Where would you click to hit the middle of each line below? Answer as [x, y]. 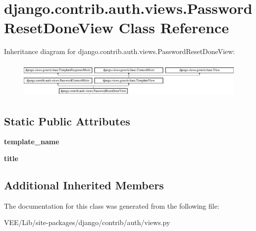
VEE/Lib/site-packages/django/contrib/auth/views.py [87, 222]
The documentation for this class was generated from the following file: [112, 205]
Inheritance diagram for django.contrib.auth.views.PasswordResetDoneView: [120, 51]
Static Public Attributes [67, 121]
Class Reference [174, 28]
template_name [32, 142]
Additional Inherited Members [84, 185]
